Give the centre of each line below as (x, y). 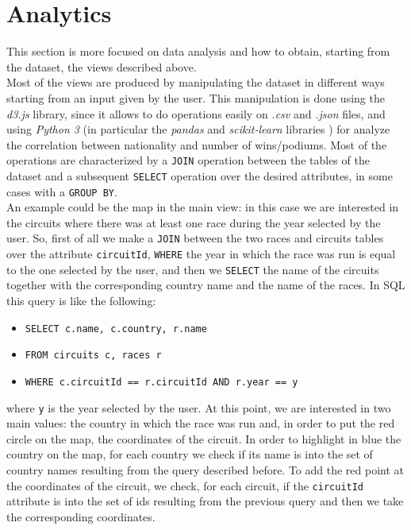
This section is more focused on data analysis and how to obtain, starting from (198, 51)
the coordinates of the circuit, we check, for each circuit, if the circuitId (185, 485)
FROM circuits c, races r (93, 356)
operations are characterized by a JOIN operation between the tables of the (188, 160)
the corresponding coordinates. (81, 516)
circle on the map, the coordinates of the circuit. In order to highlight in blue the (204, 438)
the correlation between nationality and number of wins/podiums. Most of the (197, 144)
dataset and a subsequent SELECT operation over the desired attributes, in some (200, 175)
